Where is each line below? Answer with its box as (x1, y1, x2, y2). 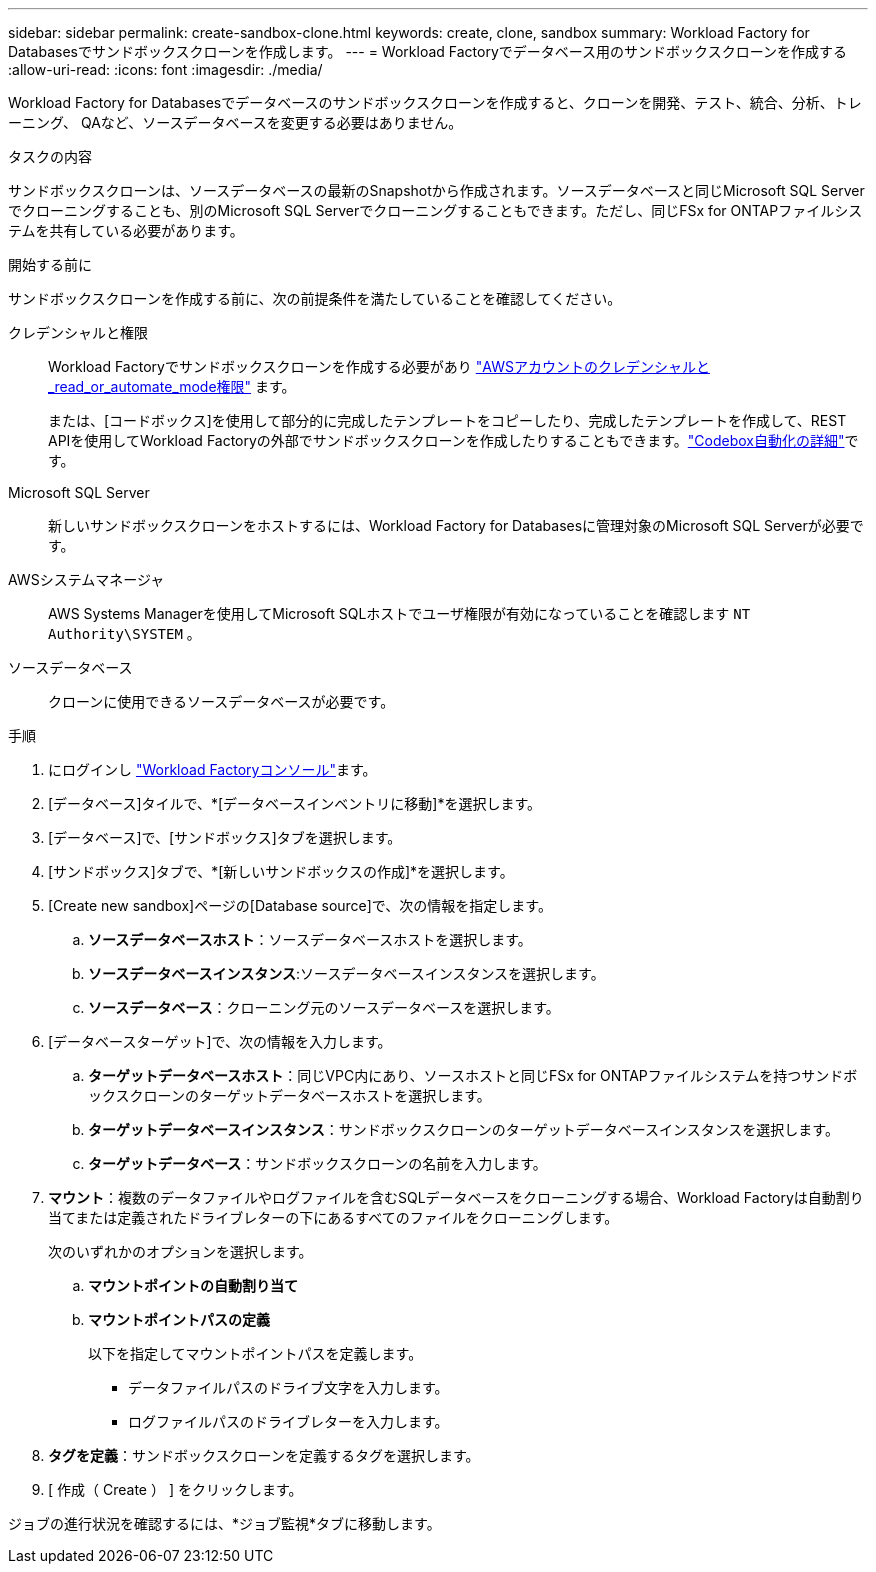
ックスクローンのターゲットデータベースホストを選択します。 (88, 1087, 491, 1104)
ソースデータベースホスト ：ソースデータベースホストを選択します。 (88, 931, 532, 948)
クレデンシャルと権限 (8, 324, 148, 341)
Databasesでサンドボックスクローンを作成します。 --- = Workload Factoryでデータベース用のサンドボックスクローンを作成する (8, 43, 847, 60)
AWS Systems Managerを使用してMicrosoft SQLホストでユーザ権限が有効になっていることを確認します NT (48, 605, 751, 622)
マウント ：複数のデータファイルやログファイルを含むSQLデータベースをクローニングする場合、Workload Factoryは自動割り (48, 1189, 864, 1206)
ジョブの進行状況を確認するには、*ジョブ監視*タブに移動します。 (8, 1515, 441, 1532)
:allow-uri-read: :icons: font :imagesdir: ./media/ (8, 61, 323, 78)
